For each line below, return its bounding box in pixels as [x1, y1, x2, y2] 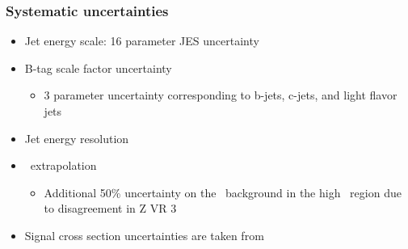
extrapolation [30, 157, 97, 174]
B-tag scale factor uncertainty [24, 59, 172, 76]
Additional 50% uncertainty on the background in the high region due [44, 184, 402, 200]
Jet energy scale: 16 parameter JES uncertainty [24, 32, 259, 49]
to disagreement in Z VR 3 [44, 200, 177, 217]
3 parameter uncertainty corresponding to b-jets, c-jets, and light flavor [44, 87, 397, 103]
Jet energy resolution [24, 129, 129, 146]
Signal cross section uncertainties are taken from [24, 226, 264, 243]
